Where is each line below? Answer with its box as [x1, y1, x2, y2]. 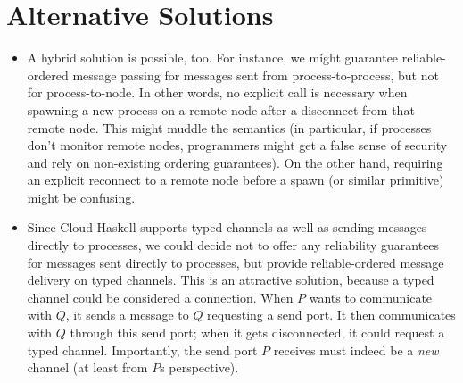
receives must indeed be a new [273, 340, 439, 359]
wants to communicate [309, 287, 433, 306]
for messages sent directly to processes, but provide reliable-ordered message [27, 253, 444, 271]
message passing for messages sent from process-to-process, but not [72, 65, 439, 84]
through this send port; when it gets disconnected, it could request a [70, 323, 445, 342]
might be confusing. [27, 187, 136, 206]
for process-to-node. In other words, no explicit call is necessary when [27, 83, 408, 102]
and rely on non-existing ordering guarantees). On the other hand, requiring [27, 153, 443, 171]
